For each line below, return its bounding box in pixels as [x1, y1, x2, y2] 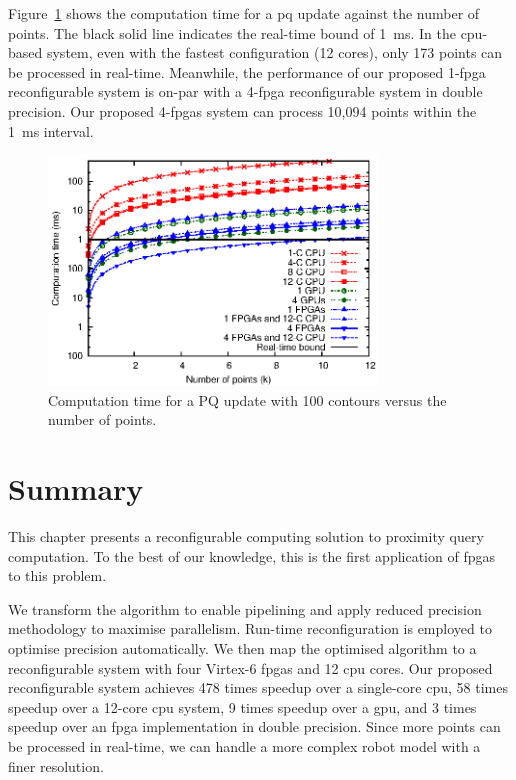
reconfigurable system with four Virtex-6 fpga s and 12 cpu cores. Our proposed [8, 657, 493, 678]
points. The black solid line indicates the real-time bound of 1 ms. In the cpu [8, 22, 483, 43]
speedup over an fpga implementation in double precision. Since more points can [8, 716, 501, 737]
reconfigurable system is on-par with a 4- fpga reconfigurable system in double [8, 81, 483, 102]
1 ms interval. [8, 120, 94, 141]
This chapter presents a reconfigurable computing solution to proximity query [8, 525, 484, 546]
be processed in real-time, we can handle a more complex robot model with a [8, 735, 481, 756]
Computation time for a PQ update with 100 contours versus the [48, 389, 447, 410]
